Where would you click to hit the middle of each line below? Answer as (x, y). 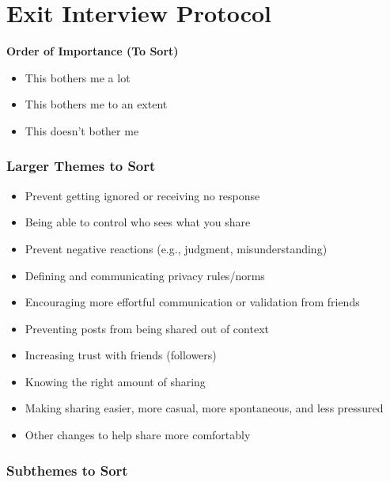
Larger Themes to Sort (81, 166)
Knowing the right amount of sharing (115, 381)
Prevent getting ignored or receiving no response (142, 195)
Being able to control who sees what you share (138, 222)
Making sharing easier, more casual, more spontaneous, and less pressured (204, 408)
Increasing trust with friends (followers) (121, 355)
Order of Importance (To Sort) (93, 51)
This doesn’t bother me (82, 130)
